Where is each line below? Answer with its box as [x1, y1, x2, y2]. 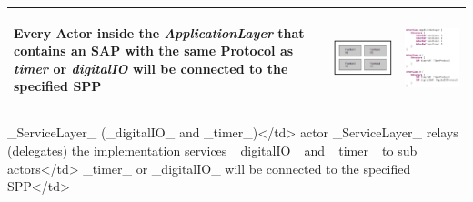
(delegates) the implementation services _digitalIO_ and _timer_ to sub [7, 140, 418, 159]
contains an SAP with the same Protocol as [14, 41, 294, 60]
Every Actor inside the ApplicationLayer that [14, 23, 305, 42]
